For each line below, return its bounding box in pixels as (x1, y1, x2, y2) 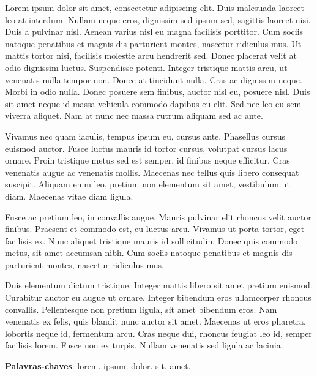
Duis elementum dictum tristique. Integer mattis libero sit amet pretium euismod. (5, 279, 313, 291)
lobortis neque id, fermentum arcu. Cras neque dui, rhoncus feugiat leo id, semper (5, 326, 312, 339)
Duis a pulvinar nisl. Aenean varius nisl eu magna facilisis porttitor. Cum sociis (5, 25, 304, 38)
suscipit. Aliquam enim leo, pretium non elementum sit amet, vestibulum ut (5, 178, 290, 190)
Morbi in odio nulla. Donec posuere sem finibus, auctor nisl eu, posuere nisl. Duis (5, 85, 310, 98)
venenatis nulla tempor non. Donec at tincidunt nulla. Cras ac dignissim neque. (5, 73, 302, 86)
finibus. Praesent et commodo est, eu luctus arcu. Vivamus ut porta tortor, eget (5, 222, 305, 235)
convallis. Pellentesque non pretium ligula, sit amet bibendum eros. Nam (5, 303, 277, 315)
